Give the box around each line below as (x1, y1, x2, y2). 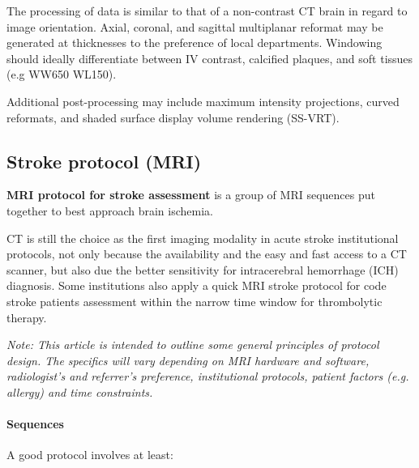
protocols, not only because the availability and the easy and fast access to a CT (6, 245, 407, 262)
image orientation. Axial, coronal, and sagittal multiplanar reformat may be (6, 18, 383, 35)
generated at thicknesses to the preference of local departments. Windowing (6, 34, 383, 51)
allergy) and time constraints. (6, 383, 153, 400)
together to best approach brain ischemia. (6, 202, 213, 219)
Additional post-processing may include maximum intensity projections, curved (6, 92, 400, 109)
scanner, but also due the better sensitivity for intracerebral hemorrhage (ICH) (6, 261, 399, 278)
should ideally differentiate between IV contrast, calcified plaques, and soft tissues (6, 49, 413, 66)
